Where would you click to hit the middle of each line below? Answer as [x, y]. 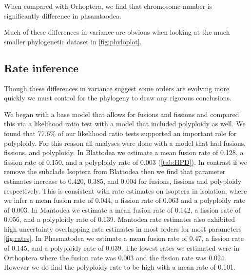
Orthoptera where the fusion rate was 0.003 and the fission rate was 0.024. [115, 257]
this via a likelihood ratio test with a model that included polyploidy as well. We [125, 124]
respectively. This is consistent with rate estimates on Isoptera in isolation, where [125, 190]
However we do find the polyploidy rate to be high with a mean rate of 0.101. [120, 267]
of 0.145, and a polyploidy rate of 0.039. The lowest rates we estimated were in [122, 248]
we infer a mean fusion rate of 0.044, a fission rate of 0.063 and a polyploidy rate [125, 200]
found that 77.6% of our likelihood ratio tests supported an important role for [120, 133]
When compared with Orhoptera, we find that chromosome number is [108, 6]
